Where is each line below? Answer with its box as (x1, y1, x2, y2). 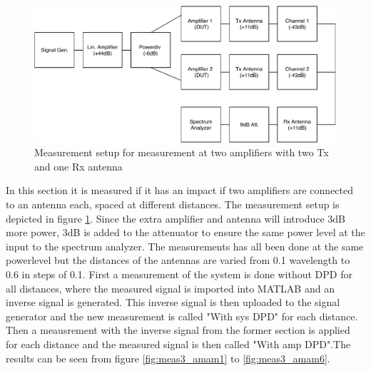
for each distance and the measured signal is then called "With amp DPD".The (6, 337, 351, 352)
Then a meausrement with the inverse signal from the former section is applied (6, 322, 350, 337)
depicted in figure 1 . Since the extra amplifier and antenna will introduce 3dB (6, 210, 346, 225)
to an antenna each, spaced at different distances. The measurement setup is (6, 197, 340, 212)
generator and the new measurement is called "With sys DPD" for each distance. (6, 308, 358, 323)
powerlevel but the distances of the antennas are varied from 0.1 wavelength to (6, 253, 350, 268)
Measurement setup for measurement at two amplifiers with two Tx (34, 145, 329, 160)
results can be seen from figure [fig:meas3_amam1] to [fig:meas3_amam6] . (6, 350, 330, 365)
